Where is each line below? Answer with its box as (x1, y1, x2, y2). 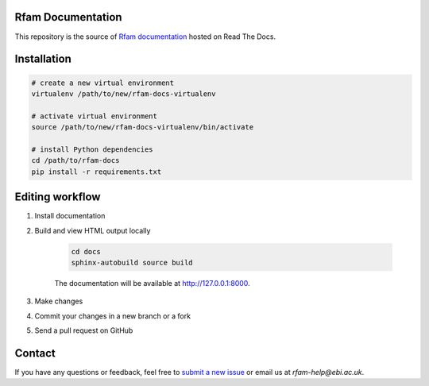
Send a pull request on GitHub (34, 326, 133, 335)
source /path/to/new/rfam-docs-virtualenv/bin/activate (31, 123, 254, 132)
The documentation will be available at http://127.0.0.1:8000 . (54, 278, 250, 288)
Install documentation (34, 211, 106, 221)
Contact (14, 346, 56, 360)
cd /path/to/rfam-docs (31, 156, 120, 165)
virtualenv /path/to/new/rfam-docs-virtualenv (31, 89, 216, 98)
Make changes (34, 296, 83, 306)
